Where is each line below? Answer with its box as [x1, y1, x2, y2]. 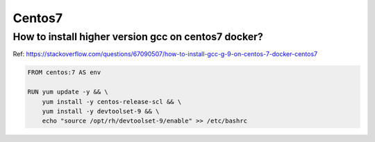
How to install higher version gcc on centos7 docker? [12, 30, 264, 43]
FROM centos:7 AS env [27, 69, 101, 76]
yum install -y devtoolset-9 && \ [42, 107, 160, 115]
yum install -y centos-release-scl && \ [42, 98, 182, 105]
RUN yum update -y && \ [27, 88, 109, 96]
